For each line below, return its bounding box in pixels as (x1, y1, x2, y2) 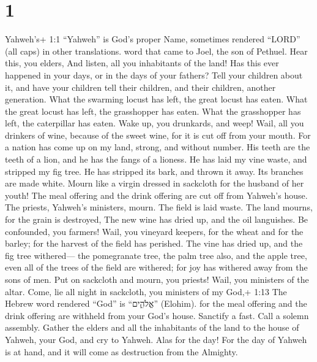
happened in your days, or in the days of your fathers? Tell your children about (5, 68, 303, 81)
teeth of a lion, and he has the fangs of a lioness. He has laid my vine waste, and (5, 153, 307, 166)
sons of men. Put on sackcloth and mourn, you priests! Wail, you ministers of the (5, 273, 309, 285)
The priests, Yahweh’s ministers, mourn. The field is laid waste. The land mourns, (5, 201, 313, 214)
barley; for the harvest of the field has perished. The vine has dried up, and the (5, 237, 303, 250)
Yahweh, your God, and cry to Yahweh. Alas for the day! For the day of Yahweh (5, 333, 307, 345)
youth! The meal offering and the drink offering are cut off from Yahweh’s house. (5, 188, 308, 201)
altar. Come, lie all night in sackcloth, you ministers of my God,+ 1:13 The (5, 285, 287, 298)
